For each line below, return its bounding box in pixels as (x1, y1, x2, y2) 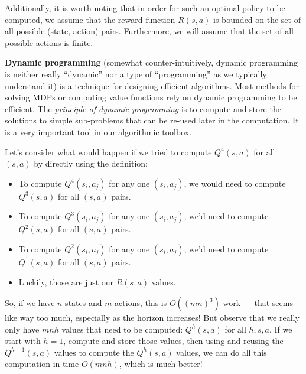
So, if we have (5, 297, 55, 309)
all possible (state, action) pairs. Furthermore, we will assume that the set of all (5, 25, 294, 37)
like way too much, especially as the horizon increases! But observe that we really (5, 311, 300, 324)
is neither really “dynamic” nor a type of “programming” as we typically (5, 67, 267, 80)
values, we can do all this (176, 346, 267, 358)
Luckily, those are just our (18, 275, 114, 288)
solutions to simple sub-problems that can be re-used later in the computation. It (5, 114, 299, 126)
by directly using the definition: (34, 157, 148, 170)
